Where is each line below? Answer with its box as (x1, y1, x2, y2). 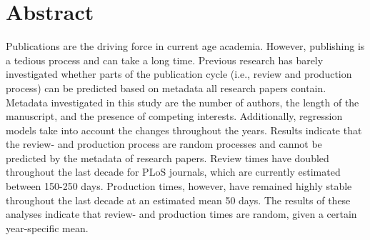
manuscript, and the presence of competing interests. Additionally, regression (6, 109, 343, 124)
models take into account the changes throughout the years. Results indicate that (6, 122, 362, 137)
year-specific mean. (6, 220, 89, 235)
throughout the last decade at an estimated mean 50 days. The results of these (6, 192, 351, 207)
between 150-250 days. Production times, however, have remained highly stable (6, 179, 352, 194)
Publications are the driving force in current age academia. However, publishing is (6, 39, 365, 54)
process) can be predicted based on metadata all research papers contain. (6, 80, 326, 95)
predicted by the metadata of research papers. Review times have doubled (6, 150, 329, 165)
